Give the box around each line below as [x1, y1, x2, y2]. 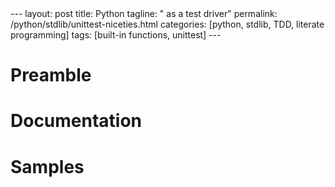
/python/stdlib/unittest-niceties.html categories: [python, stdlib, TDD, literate [10, 18, 325, 30]
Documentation [10, 110, 143, 132]
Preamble [10, 64, 92, 87]
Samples [10, 155, 85, 178]
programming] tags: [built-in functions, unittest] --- [10, 29, 222, 41]
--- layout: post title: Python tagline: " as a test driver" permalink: [10, 8, 278, 19]
